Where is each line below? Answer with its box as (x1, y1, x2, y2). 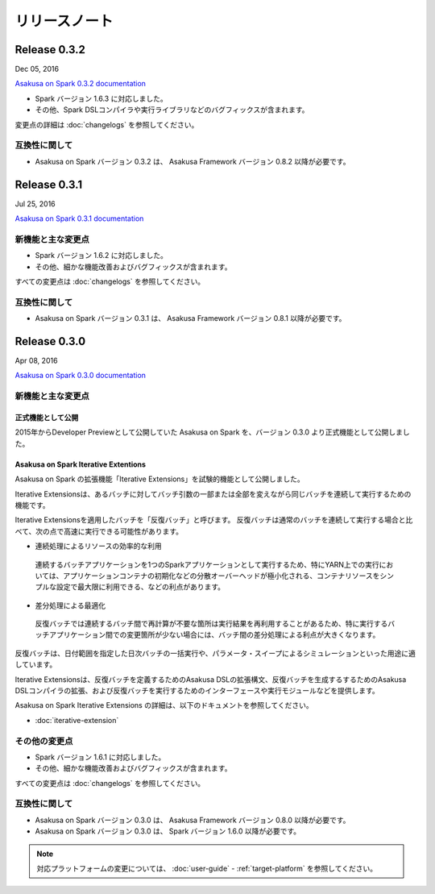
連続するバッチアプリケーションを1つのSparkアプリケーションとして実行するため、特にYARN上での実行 (35, 559, 380, 569)
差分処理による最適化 (35, 601, 106, 610)
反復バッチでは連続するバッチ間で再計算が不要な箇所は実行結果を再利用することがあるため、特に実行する (35, 619, 388, 629)
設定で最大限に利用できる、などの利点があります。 (56, 582, 226, 592)
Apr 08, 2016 (14, 356, 58, 366)
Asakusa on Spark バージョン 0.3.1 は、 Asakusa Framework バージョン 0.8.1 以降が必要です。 (35, 314, 346, 323)
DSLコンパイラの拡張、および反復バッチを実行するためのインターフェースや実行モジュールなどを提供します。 (14, 686, 380, 696)
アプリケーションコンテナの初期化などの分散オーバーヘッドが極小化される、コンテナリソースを (63, 571, 380, 580)
